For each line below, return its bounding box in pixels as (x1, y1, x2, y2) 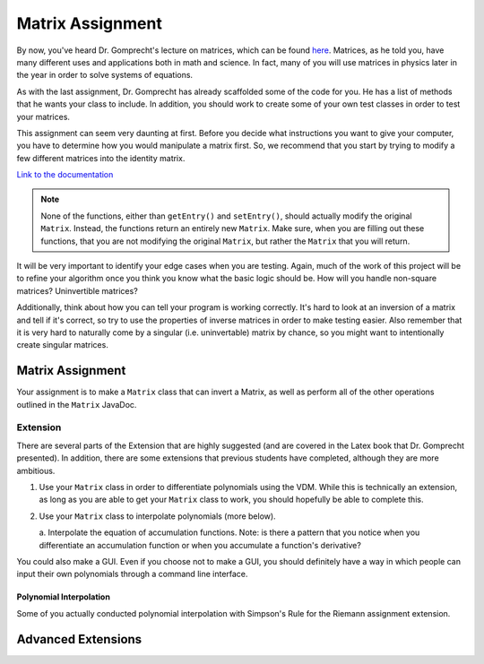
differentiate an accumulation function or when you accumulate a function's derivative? (39, 539, 362, 550)
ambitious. (16, 465, 56, 476)
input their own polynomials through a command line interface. (16, 569, 248, 580)
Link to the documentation (16, 169, 114, 180)
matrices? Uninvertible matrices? (16, 285, 138, 296)
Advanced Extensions (16, 632, 143, 647)
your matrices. (16, 111, 71, 122)
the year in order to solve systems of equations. (16, 70, 193, 81)
